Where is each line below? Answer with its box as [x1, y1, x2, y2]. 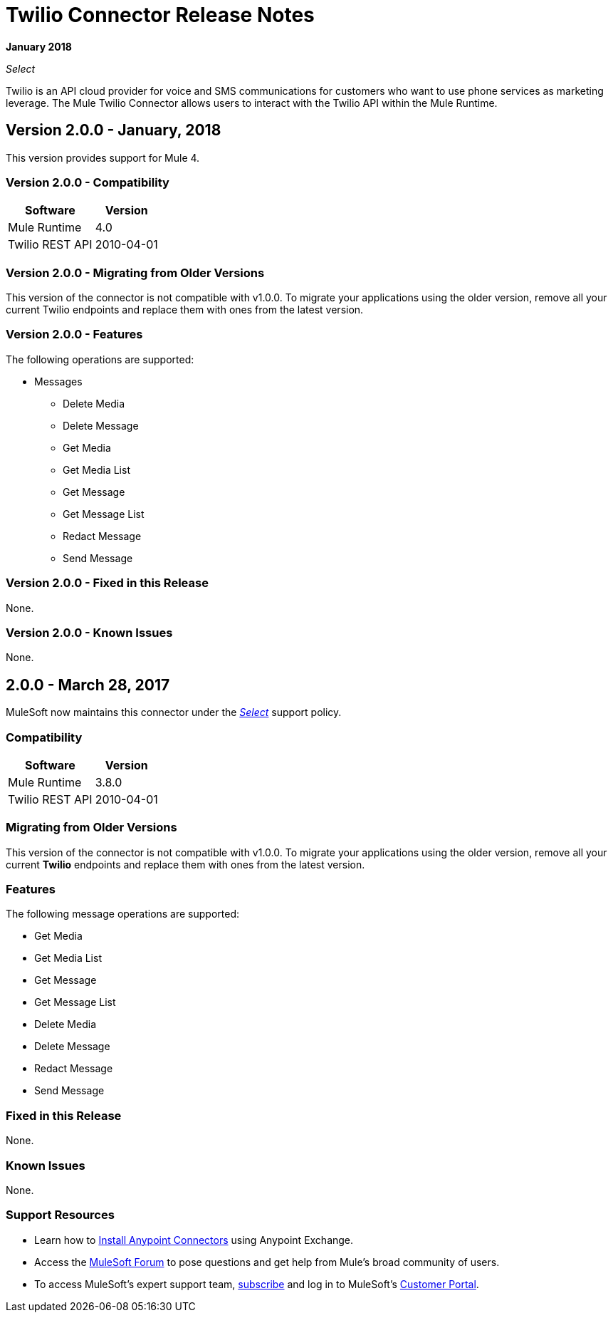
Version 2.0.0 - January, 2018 [6, 121, 221, 140]
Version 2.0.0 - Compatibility [6, 175, 169, 190]
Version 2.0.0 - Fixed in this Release [6, 576, 209, 591]
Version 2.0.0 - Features [6, 327, 143, 342]
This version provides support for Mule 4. [6, 151, 200, 164]
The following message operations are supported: [6, 908, 240, 920]
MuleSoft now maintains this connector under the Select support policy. [6, 706, 342, 719]
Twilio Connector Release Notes [6, 3, 315, 27]
